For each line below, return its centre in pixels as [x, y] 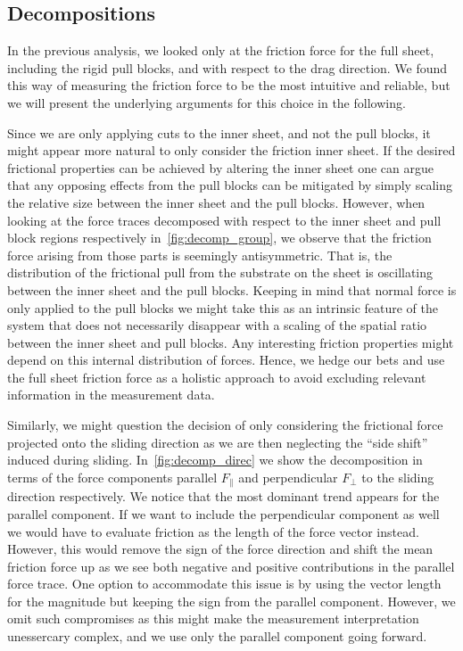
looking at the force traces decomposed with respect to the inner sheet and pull [224, 220]
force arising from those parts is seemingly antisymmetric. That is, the [200, 255]
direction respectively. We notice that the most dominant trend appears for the [223, 496]
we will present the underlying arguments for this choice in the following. [207, 102]
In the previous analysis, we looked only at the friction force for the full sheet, [221, 50]
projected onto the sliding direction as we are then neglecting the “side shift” [218, 442]
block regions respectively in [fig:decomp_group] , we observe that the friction [219, 238]
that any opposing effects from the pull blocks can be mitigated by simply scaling [230, 185]
